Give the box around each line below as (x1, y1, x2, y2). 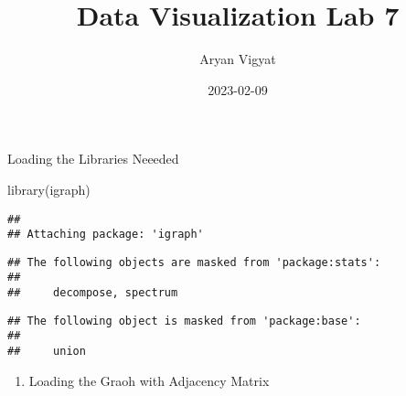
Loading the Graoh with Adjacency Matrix (28, 370, 270, 390)
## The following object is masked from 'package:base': (7, 314, 361, 327)
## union (7, 345, 86, 359)
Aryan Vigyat (199, 49, 276, 69)
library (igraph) (7, 179, 91, 198)
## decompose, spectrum (7, 286, 178, 300)
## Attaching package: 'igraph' (7, 228, 204, 241)
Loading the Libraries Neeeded (7, 149, 179, 168)
